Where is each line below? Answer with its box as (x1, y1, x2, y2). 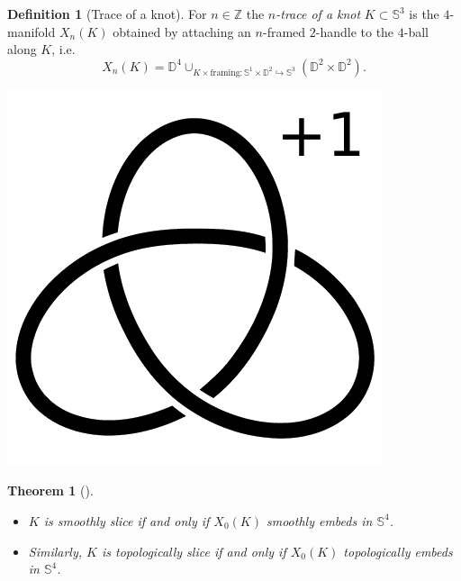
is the (409, 5, 439, 23)
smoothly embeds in (266, 511, 373, 530)
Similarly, (28, 541, 83, 560)
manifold (7, 22, 56, 41)
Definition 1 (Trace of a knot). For (7, 5, 207, 23)
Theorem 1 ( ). (7, 481, 94, 500)
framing (210, 68, 240, 77)
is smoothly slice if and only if (43, 511, 210, 530)
